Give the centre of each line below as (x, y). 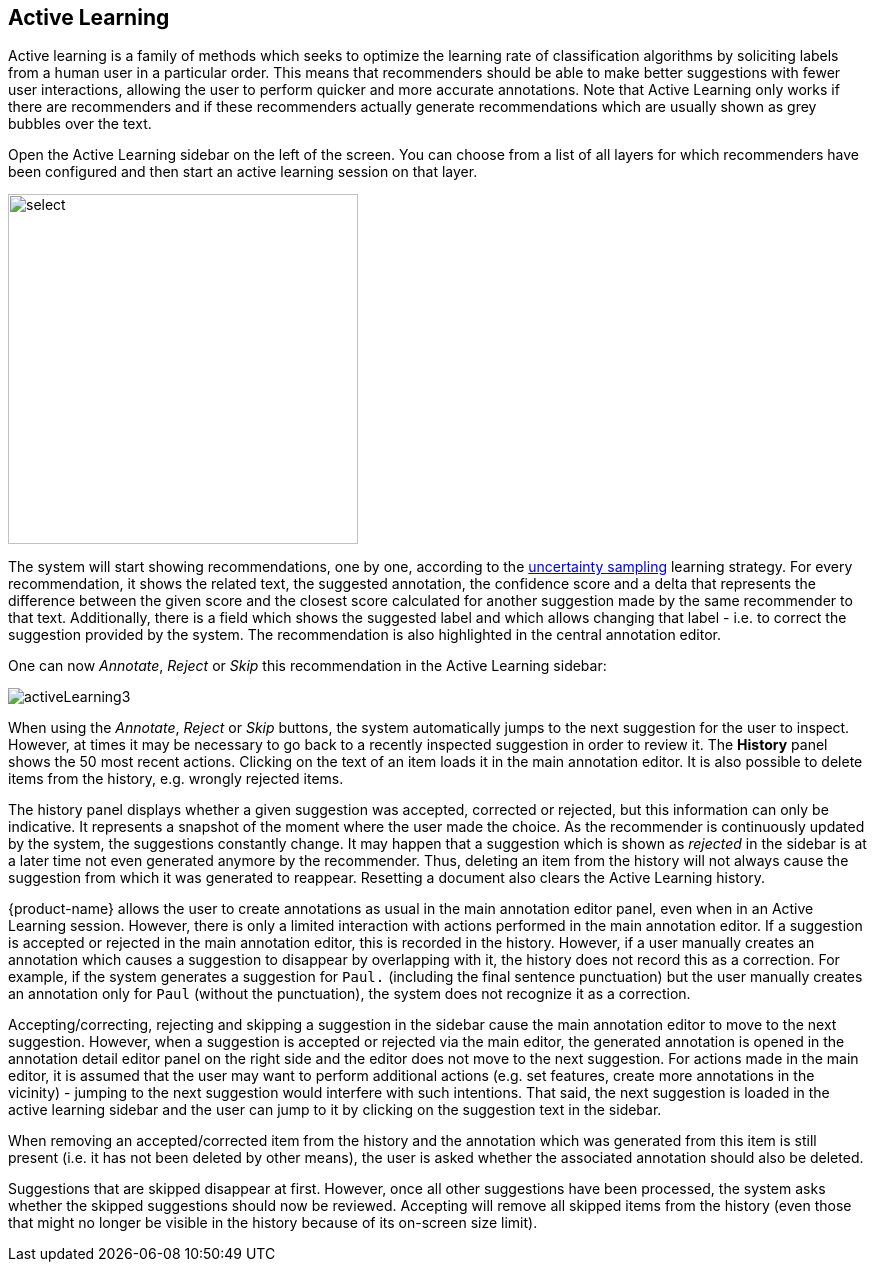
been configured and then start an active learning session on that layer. (243, 172)
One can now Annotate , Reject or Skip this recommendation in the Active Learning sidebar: (307, 666)
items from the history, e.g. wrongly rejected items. (176, 779)
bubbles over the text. (80, 124)
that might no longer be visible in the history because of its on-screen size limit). (273, 1223)
